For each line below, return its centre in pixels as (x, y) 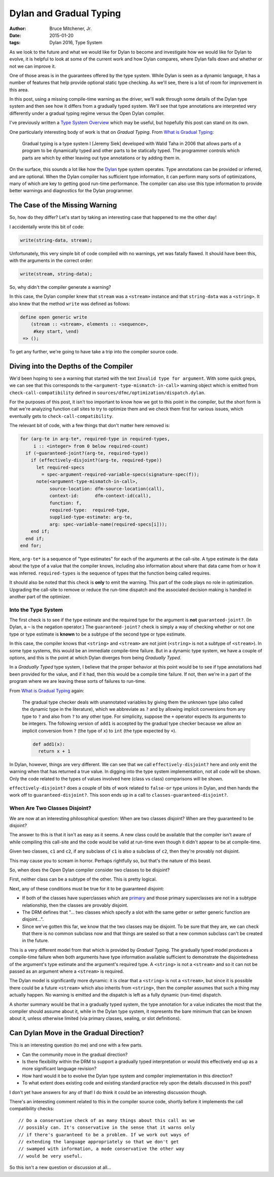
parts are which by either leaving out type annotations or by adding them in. (101, 158)
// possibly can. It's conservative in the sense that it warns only (107, 1128)
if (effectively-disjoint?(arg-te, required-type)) (96, 460)
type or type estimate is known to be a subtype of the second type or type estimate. (98, 634)
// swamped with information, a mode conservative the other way (101, 1149)
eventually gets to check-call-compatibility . (61, 416)
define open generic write (54, 317)
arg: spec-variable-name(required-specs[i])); (108, 524)
